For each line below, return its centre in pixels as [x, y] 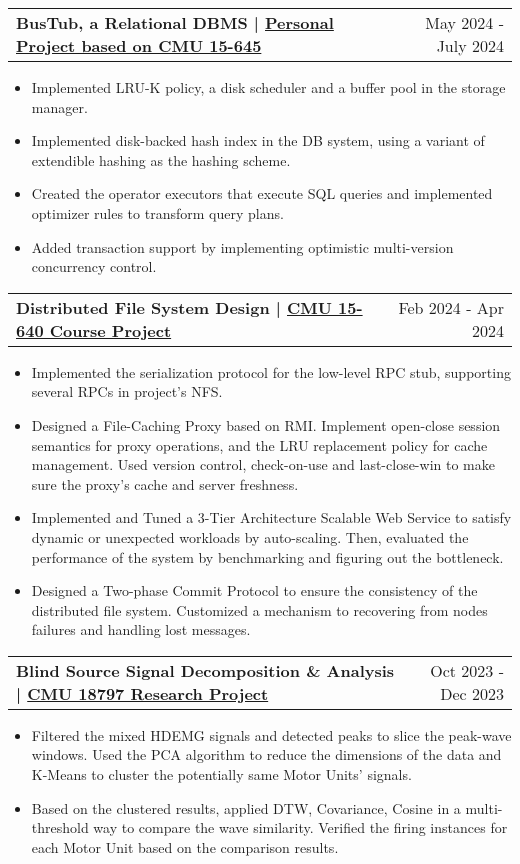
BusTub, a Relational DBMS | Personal [175, 22]
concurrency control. [94, 266]
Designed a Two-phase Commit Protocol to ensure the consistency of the [254, 590]
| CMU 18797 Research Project [142, 693]
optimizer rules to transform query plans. [157, 212]
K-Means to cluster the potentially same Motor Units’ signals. [221, 774]
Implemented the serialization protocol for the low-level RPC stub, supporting [271, 371]
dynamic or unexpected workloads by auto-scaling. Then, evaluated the [250, 536]
